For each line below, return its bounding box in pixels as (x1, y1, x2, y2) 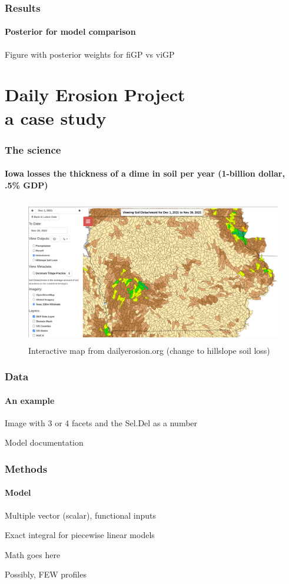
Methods (5, 461, 48, 476)
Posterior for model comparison (5, 25, 136, 38)
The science (5, 142, 61, 157)
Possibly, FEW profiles (5, 568, 87, 580)
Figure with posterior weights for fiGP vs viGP (5, 48, 175, 60)
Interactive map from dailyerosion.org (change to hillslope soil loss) (28, 344, 270, 356)
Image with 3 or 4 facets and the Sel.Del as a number (5, 416, 198, 429)
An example (5, 394, 55, 406)
